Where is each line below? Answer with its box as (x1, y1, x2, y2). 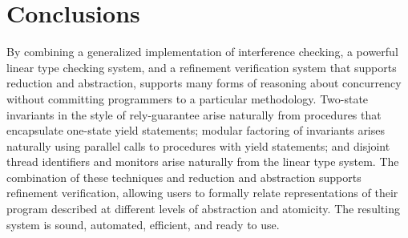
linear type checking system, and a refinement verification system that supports (6, 58, 397, 75)
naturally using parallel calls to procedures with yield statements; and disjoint (6, 137, 390, 154)
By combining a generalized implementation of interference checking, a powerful (6, 43, 398, 60)
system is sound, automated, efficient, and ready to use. (6, 216, 280, 232)
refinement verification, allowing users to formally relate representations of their (6, 184, 398, 201)
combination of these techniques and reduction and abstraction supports (6, 168, 362, 185)
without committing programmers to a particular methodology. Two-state (6, 90, 369, 107)
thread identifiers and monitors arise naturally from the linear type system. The (6, 153, 399, 170)
